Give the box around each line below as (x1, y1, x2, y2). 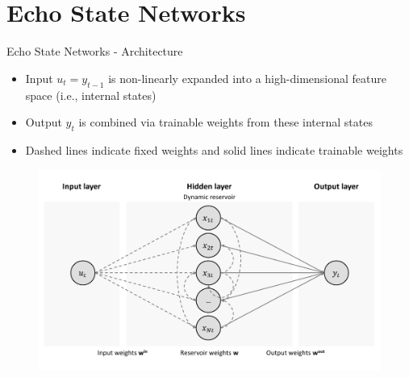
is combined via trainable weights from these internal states (78, 114, 373, 130)
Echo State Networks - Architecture (6, 43, 183, 60)
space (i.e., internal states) (25, 86, 157, 103)
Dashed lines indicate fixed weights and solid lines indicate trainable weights (25, 141, 403, 158)
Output (25, 114, 62, 130)
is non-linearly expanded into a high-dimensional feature (108, 69, 386, 86)
